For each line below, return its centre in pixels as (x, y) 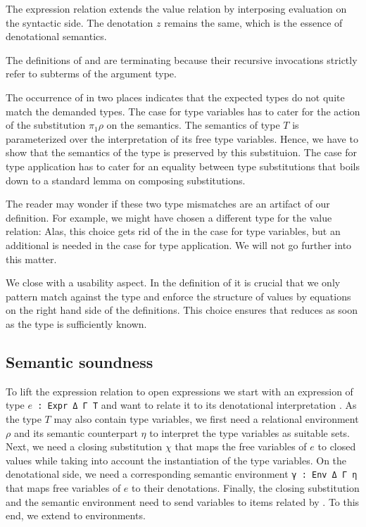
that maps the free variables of (241, 446)
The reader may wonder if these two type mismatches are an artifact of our (168, 204)
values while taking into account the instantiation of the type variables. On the (176, 460)
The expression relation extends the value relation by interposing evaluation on (176, 8)
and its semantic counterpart (76, 432)
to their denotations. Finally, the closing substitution (246, 487)
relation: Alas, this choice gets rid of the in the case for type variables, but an (173, 231)
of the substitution (46, 125)
